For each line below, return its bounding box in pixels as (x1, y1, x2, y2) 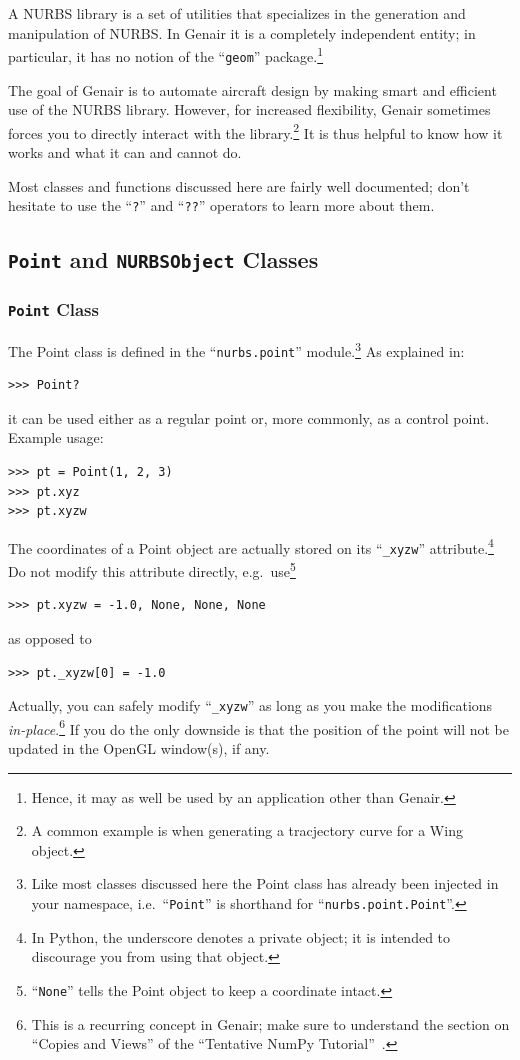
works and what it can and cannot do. (8, 141, 242, 162)
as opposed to (8, 627, 92, 648)
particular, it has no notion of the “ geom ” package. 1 (8, 43, 324, 66)
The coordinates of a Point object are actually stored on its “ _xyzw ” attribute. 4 (8, 534, 494, 558)
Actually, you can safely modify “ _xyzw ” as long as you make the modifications (8, 695, 493, 716)
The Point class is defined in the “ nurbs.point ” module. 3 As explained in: (8, 337, 465, 361)
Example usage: (8, 427, 104, 448)
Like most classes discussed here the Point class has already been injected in (31, 873, 499, 894)
